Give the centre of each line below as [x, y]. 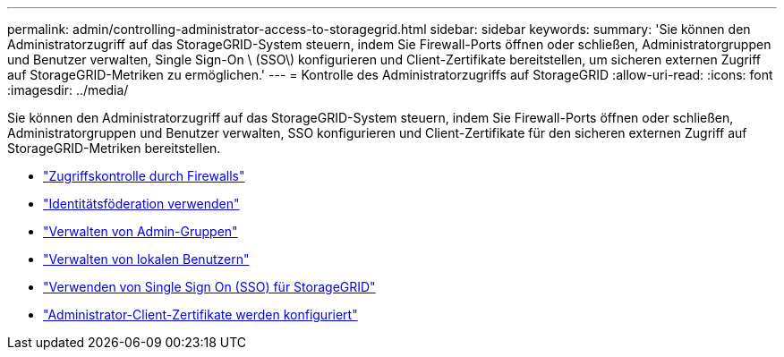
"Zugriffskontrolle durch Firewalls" [144, 176]
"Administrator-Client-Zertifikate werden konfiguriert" [200, 314]
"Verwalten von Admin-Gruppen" [141, 231]
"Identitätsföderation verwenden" [141, 204]
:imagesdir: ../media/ [68, 90]
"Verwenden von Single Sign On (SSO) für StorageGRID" [209, 287]
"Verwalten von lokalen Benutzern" [146, 259]
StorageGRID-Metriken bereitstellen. [114, 148]
